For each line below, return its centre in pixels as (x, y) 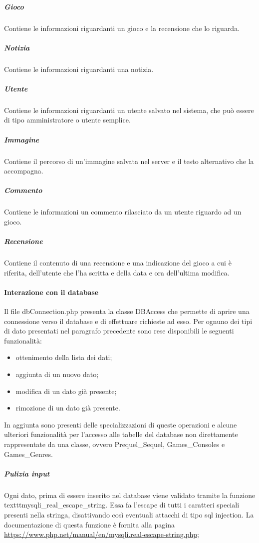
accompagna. (24, 171)
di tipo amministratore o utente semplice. (67, 120)
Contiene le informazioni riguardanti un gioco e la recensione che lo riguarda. (122, 28)
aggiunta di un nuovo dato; (57, 374)
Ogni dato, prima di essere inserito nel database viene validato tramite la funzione (130, 495)
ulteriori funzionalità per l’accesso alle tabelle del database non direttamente (121, 434)
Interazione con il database (51, 292)
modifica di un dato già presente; (66, 391)
